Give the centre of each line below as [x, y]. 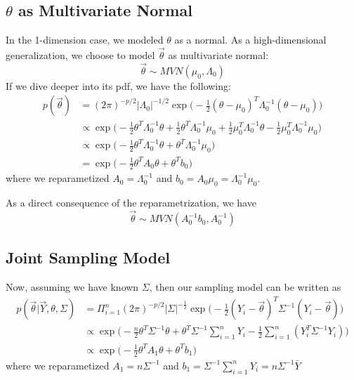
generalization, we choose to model [80, 55]
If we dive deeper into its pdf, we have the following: [118, 85]
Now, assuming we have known [72, 287]
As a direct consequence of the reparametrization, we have [131, 203]
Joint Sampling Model [88, 257]
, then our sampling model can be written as [245, 287]
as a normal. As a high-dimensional [250, 40]
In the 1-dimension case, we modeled [85, 40]
